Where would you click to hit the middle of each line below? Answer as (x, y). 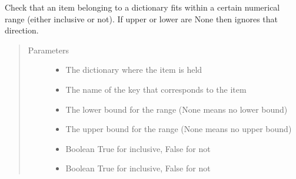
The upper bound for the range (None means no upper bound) (179, 129)
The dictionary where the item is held (134, 70)
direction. (22, 30)
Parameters (48, 50)
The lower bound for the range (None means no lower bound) (177, 109)
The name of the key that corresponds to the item (156, 89)
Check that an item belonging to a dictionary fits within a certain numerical (142, 7)
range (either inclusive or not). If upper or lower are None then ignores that (142, 18)
